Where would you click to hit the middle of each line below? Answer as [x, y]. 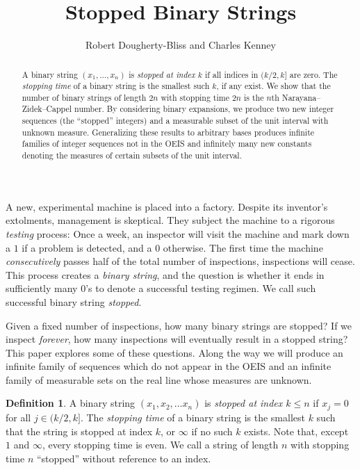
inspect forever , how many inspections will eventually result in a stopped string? [177, 339]
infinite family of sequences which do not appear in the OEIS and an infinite [169, 366]
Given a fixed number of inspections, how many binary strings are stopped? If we [179, 325]
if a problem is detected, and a [87, 247]
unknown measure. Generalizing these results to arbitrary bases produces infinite [168, 132]
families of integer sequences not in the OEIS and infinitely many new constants [167, 144]
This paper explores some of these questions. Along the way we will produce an [174, 352]
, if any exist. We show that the [273, 86]
